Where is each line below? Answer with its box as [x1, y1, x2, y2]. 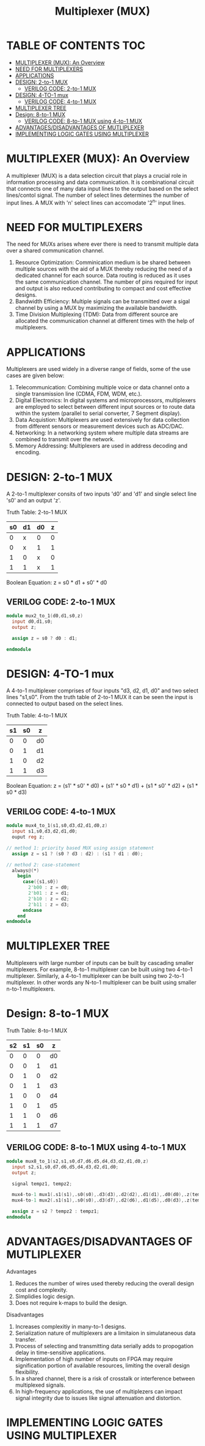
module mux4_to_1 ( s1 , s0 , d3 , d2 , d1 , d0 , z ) [6, 823, 108, 829]
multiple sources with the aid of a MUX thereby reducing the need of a [15, 265, 192, 273]
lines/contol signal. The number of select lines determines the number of [6, 191, 189, 199]
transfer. [15, 1335, 37, 1343]
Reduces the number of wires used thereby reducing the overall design [15, 1279, 194, 1287]
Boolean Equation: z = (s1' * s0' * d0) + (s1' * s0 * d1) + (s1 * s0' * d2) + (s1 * [6, 782, 198, 790]
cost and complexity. [15, 1286, 68, 1293]
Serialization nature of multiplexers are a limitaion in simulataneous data [15, 1329, 196, 1337]
